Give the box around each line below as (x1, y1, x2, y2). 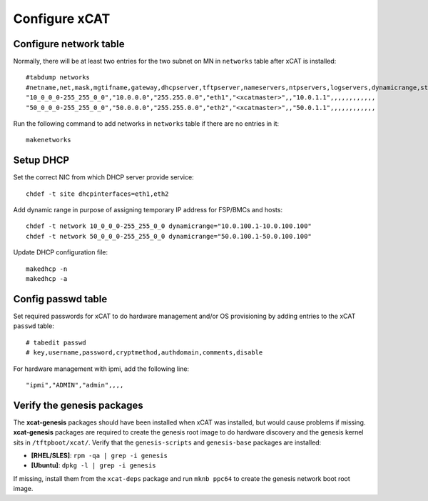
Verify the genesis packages (13, 399, 143, 411)
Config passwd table (13, 293, 108, 305)
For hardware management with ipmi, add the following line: (13, 364, 189, 373)
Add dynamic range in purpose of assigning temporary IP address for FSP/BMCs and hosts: (13, 206, 283, 214)
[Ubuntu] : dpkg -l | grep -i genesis (31, 461, 156, 470)
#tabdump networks (26, 74, 91, 81)
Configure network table (13, 38, 125, 50)
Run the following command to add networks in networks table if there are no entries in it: (13, 119, 280, 128)
